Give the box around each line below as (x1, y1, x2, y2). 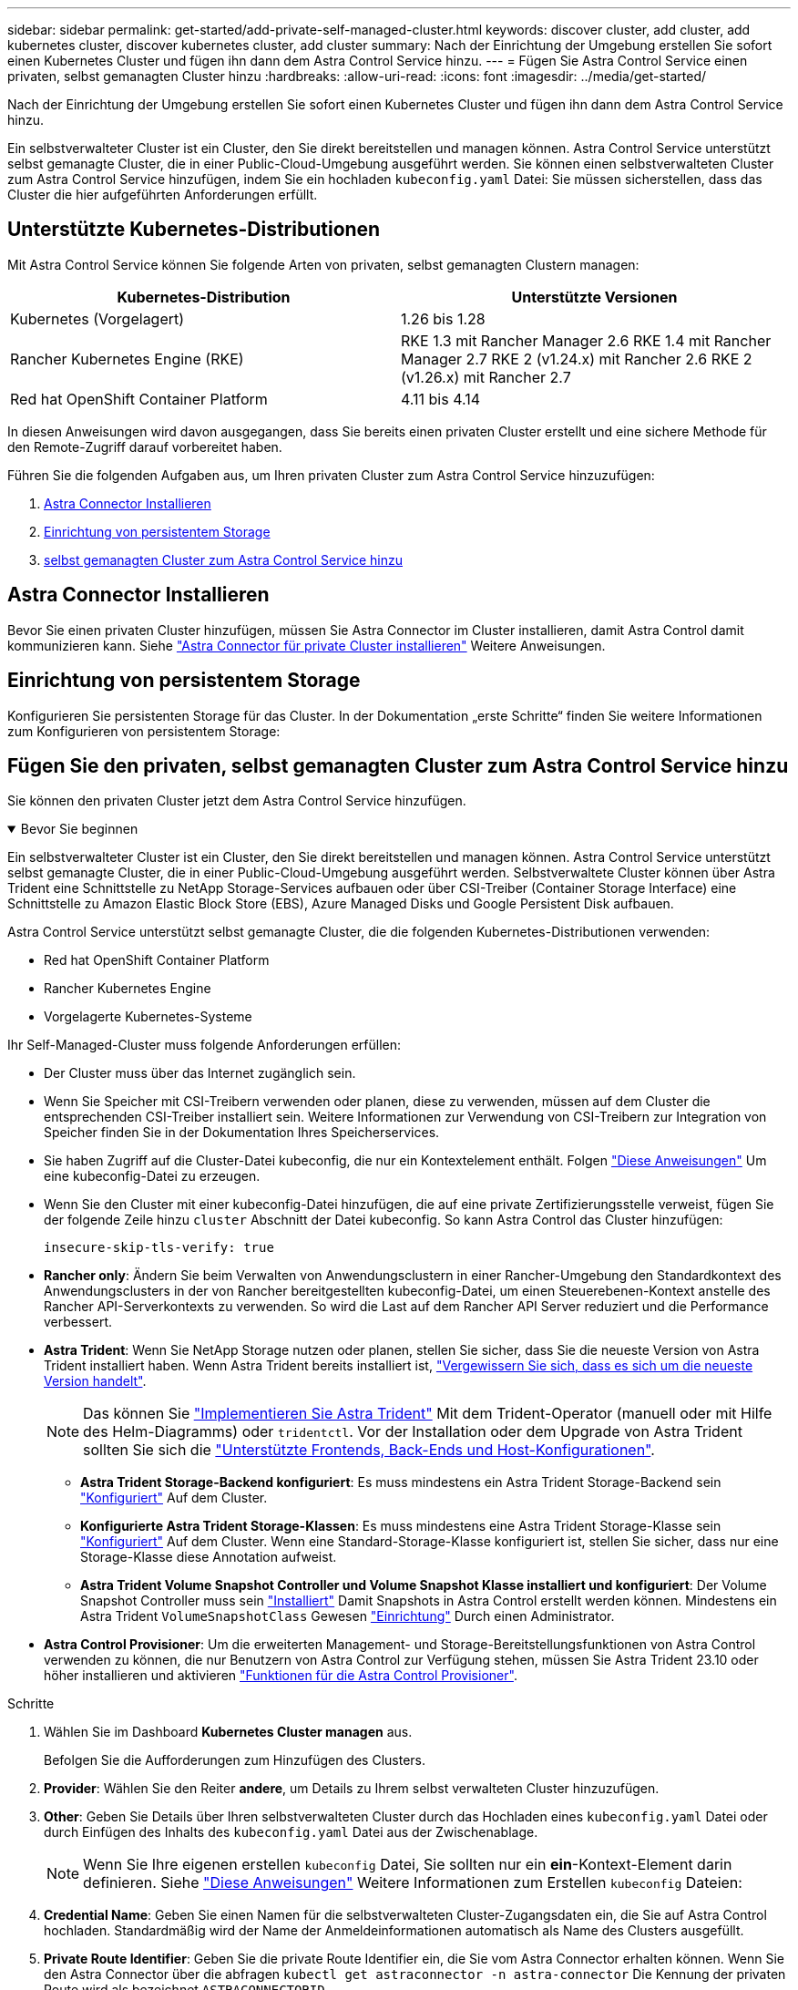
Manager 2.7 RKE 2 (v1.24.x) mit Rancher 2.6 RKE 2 (401, 349, 752, 368)
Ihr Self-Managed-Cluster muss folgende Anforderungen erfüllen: (7, 1037, 402, 1053)
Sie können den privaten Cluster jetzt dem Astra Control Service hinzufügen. (7, 793, 466, 809)
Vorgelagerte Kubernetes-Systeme (44, 1009, 252, 1025)
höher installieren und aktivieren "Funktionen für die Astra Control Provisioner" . (44, 1667, 517, 1684)
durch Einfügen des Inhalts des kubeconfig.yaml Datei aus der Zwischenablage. (44, 1824, 538, 1841)
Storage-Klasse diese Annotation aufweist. (80, 1549, 337, 1565)
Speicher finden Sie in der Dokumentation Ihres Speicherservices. (44, 1124, 440, 1141)
